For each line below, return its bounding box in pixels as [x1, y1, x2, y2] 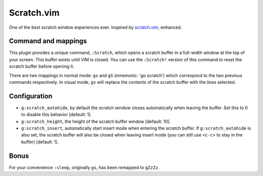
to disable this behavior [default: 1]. [21, 112, 92, 117]
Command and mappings [9, 37, 87, 45]
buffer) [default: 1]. [21, 139, 59, 145]
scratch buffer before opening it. [9, 63, 75, 69]
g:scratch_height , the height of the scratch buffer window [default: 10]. [21, 118, 171, 124]
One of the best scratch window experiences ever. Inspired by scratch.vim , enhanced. [9, 24, 182, 30]
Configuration [9, 92, 53, 100]
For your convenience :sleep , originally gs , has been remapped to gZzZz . [9, 164, 160, 170]
